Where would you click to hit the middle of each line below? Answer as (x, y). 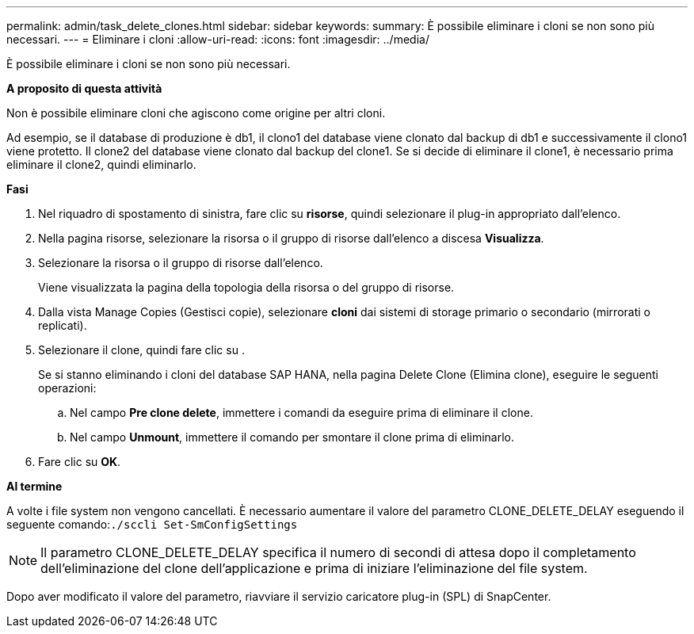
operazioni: (67, 388)
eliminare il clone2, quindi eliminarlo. (101, 164)
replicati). (63, 325)
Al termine (34, 486)
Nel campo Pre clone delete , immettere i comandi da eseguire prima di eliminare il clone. (301, 412)
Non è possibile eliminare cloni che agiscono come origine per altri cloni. (196, 113)
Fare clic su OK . (80, 462)
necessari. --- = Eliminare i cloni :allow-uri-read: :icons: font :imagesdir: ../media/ (218, 39)
